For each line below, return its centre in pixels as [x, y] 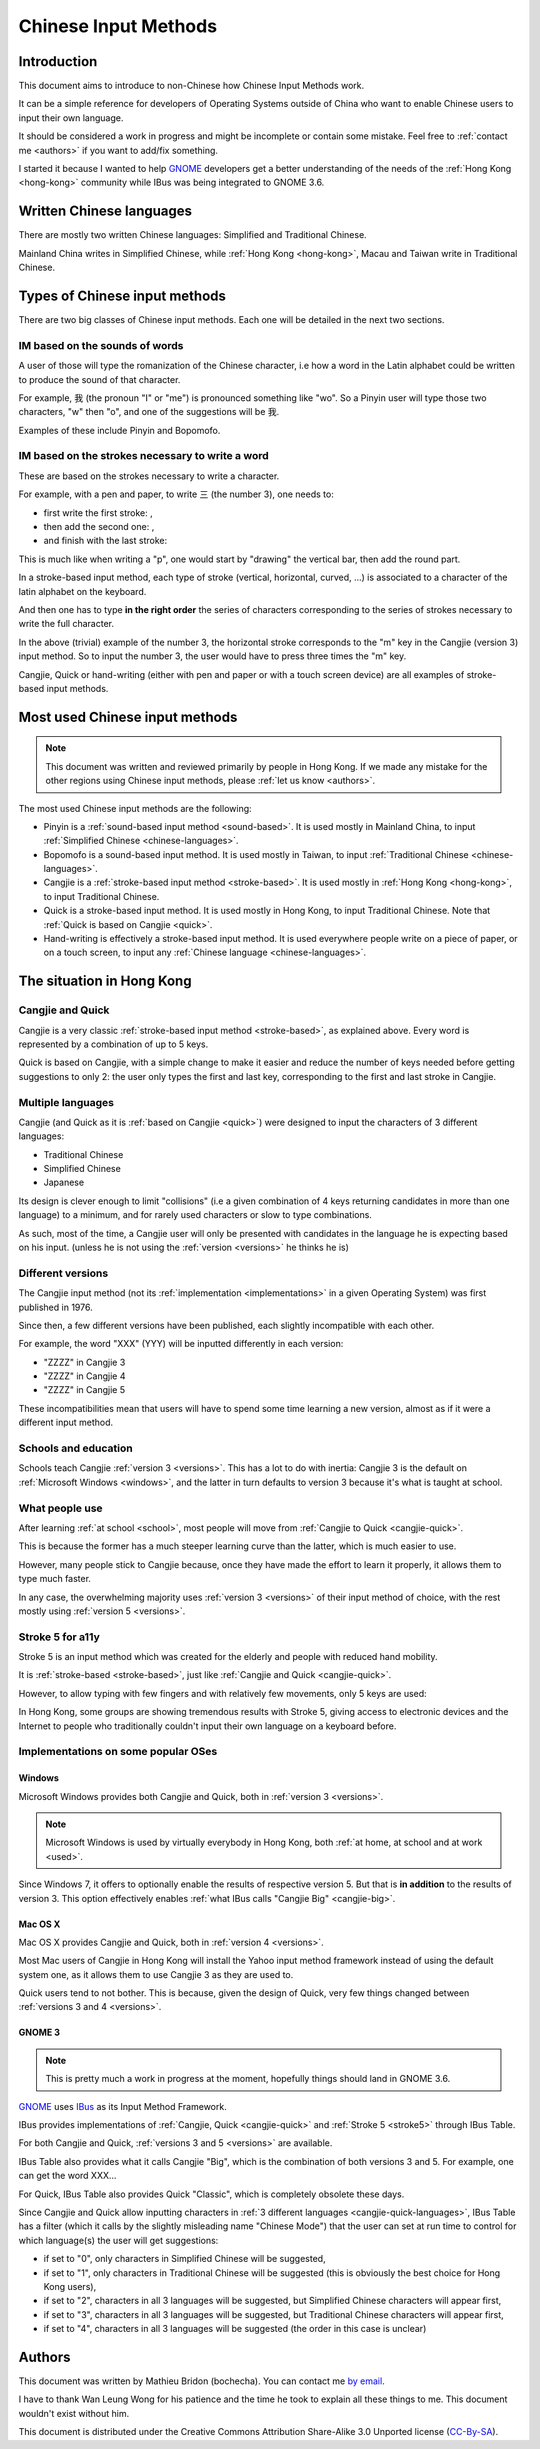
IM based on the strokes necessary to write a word [143, 456]
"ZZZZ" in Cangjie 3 [84, 1362]
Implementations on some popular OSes [118, 1752]
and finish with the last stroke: [105, 541]
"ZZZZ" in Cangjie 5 [84, 1390]
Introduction [58, 61]
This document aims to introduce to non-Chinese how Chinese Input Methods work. [191, 86]
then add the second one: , [99, 527]
